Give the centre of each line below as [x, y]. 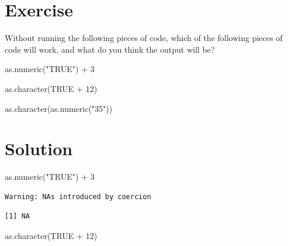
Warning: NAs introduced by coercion [78, 197]
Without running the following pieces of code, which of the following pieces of [144, 38]
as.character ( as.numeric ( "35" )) [59, 108]
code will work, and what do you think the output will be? [110, 49]
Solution [39, 148]
